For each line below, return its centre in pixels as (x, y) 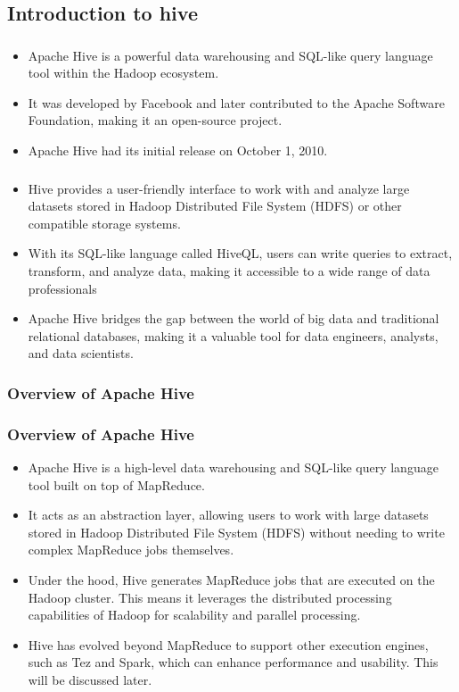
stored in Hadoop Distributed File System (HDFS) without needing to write (236, 532)
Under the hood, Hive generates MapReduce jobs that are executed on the (231, 579)
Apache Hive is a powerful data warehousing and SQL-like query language (230, 55)
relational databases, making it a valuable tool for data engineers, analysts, (233, 335)
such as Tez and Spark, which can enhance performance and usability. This (233, 662)
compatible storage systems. (104, 223)
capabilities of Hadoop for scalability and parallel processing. (194, 615)
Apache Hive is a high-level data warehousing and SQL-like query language (233, 467)
